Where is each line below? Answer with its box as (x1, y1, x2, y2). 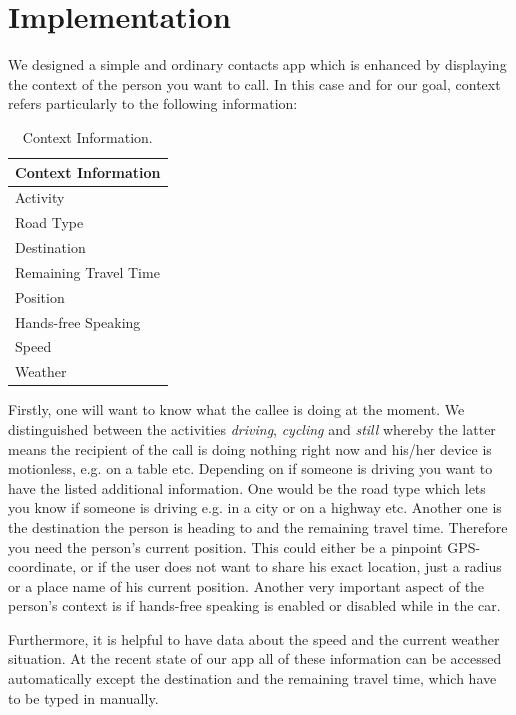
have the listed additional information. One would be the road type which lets (8, 477, 486, 498)
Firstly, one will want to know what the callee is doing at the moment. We (8, 399, 465, 420)
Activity (15, 187, 65, 208)
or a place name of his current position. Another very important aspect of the (8, 575, 485, 596)
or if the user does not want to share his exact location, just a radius (80, 556, 502, 577)
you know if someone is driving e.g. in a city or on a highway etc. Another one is (8, 497, 502, 518)
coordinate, (8, 556, 77, 577)
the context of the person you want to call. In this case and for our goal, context (8, 73, 501, 94)
